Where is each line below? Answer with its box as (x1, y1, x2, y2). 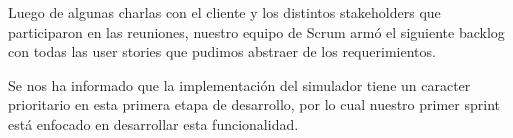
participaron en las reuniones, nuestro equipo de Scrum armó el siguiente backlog (8, 21, 505, 42)
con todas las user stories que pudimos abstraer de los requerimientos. (8, 41, 436, 62)
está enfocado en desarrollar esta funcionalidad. (8, 113, 299, 134)
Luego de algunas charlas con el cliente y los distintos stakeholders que (8, 2, 441, 22)
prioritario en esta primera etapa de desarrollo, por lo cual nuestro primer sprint (8, 94, 500, 115)
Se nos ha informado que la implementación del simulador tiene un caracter (8, 74, 471, 95)
